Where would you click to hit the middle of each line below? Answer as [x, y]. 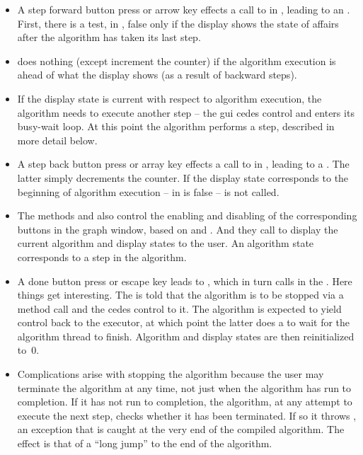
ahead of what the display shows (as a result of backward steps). [157, 75]
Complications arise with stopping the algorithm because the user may [171, 374]
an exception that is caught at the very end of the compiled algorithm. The [181, 429]
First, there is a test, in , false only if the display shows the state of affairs [178, 23]
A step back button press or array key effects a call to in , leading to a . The [183, 164]
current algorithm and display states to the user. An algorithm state [166, 243]
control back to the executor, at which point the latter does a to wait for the [184, 322]
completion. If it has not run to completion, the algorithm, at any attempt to [185, 402]
